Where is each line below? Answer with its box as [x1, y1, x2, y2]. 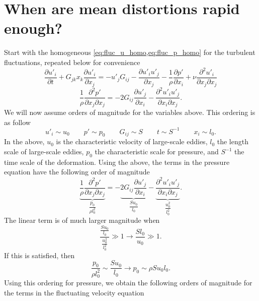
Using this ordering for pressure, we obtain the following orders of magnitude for [4, 277, 252, 288]
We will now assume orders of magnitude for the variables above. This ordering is [4, 106, 255, 117]
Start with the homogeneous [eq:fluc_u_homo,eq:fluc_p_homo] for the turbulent [4, 47, 255, 57]
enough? [4, 18, 62, 38]
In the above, [4, 136, 45, 147]
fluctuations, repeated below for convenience [4, 56, 140, 67]
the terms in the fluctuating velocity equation [4, 287, 144, 297]
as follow [4, 116, 31, 127]
